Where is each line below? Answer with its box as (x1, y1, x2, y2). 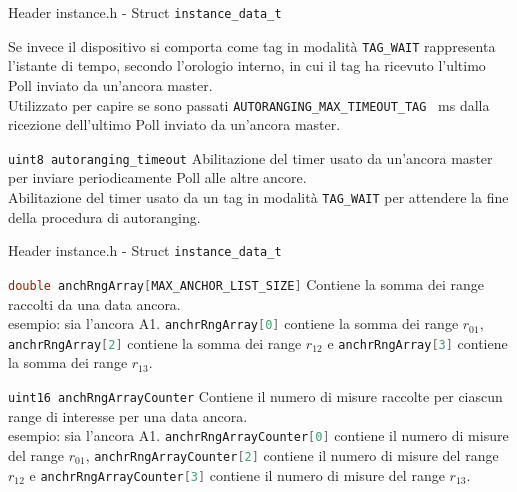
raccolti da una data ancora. (8, 293, 181, 314)
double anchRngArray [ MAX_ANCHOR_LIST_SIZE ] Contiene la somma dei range (8, 273, 485, 294)
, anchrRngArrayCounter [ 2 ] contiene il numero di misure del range (85, 444, 499, 465)
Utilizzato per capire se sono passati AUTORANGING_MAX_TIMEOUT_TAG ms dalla (8, 94, 490, 115)
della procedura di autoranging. (8, 206, 201, 227)
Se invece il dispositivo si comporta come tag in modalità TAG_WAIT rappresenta (8, 35, 496, 56)
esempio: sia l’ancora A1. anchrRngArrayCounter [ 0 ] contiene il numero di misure (8, 425, 509, 446)
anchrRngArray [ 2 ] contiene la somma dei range (8, 332, 302, 353)
